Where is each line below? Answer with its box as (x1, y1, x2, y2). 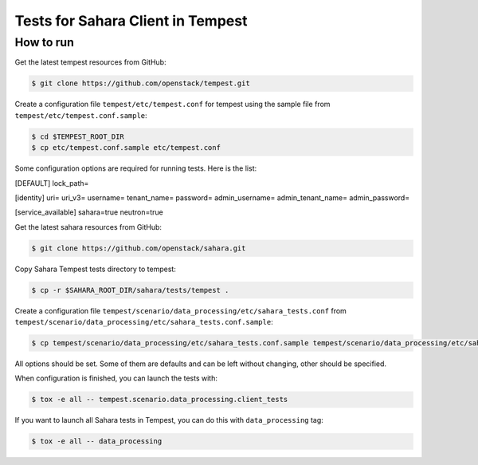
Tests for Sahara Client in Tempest (14, 12, 248, 30)
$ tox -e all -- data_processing (31, 437, 163, 446)
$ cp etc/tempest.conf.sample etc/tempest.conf (31, 144, 221, 152)
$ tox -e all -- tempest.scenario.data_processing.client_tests (31, 395, 288, 404)
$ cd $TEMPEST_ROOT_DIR (31, 132, 125, 141)
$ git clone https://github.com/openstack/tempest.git (31, 79, 250, 88)
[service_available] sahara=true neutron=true (14, 207, 163, 217)
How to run (14, 35, 75, 49)
